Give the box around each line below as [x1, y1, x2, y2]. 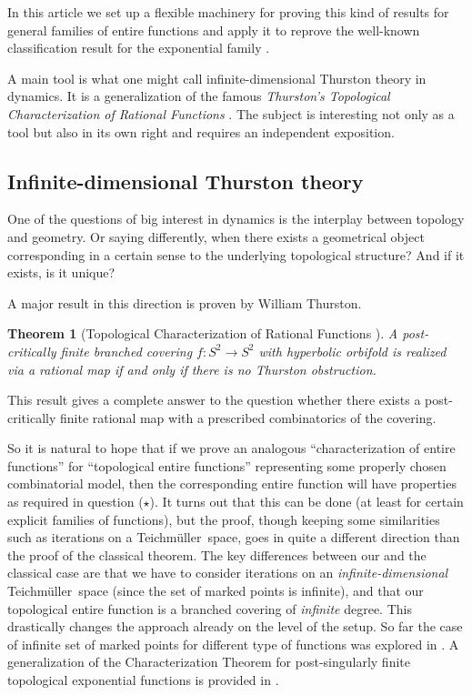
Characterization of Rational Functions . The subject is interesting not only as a [7, 104, 455, 123]
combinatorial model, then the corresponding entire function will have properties [7, 474, 457, 493]
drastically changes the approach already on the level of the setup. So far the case [7, 617, 463, 636]
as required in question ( [7, 492, 144, 511]
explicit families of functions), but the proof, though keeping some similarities [7, 509, 440, 529]
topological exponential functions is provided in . [7, 670, 279, 690]
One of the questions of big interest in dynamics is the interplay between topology [7, 209, 465, 228]
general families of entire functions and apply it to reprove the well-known [7, 20, 420, 39]
